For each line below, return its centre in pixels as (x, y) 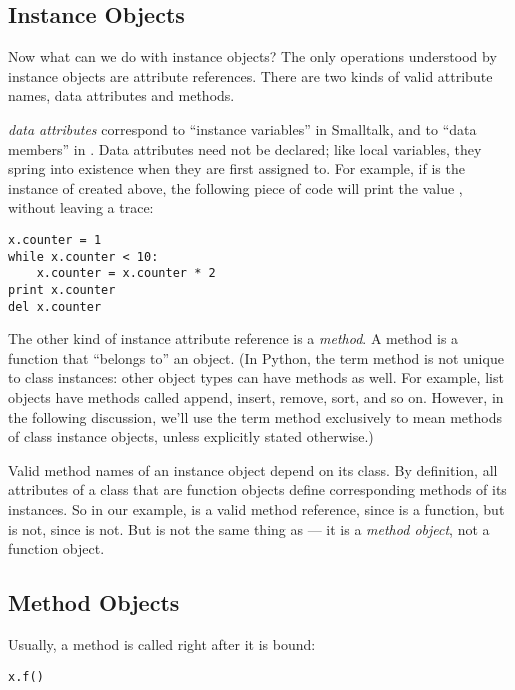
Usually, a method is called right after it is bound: (162, 643)
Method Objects (94, 602)
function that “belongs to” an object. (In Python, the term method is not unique (256, 357)
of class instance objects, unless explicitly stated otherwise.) (191, 436)
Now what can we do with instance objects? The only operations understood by (252, 56)
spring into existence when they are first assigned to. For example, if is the (236, 168)
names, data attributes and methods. (121, 95)
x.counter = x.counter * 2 (126, 273)
